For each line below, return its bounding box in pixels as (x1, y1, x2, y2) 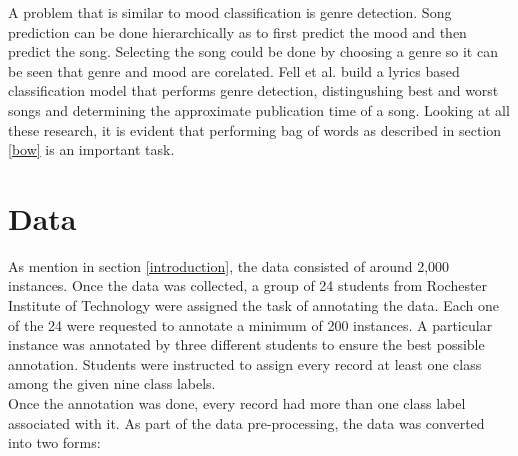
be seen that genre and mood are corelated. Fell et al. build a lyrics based (8, 60, 460, 81)
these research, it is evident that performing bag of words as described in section (8, 119, 502, 140)
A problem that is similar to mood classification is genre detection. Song (8, 2, 452, 22)
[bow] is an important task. (8, 139, 175, 160)
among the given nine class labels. (8, 373, 216, 394)
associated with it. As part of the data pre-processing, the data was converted (8, 412, 485, 433)
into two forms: (8, 432, 101, 453)
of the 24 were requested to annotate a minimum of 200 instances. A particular (8, 314, 493, 335)
